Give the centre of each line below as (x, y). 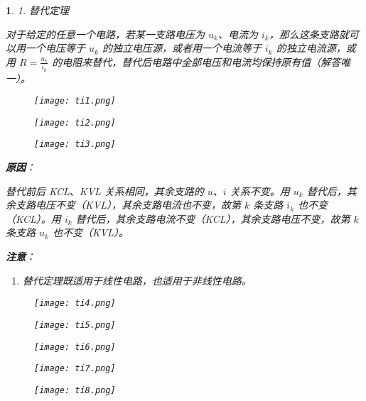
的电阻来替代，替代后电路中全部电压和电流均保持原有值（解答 (197, 61)
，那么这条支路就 (309, 34)
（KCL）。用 (33, 218)
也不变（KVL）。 (90, 232)
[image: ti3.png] (75, 144)
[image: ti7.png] (75, 369)
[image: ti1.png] (75, 101)
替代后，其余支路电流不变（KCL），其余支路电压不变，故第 (213, 218)
